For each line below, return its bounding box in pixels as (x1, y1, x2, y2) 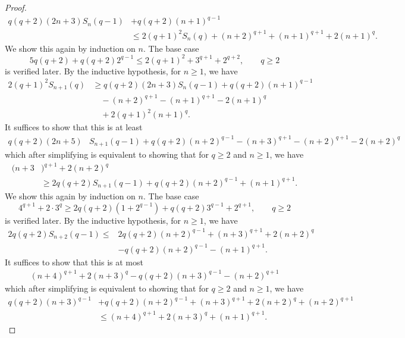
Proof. (5, 1, 27, 13)
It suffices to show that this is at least (5, 121, 143, 133)
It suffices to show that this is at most (5, 255, 143, 268)
